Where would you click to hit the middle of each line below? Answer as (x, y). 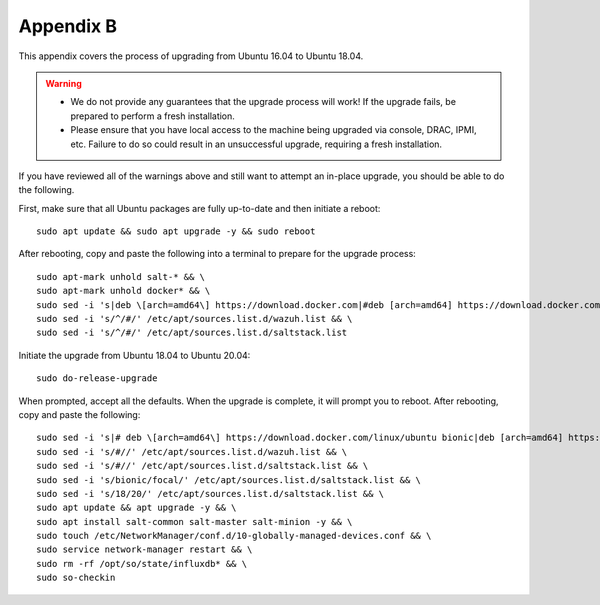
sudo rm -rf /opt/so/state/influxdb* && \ (142, 563)
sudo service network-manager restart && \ (144, 549)
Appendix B (67, 26)
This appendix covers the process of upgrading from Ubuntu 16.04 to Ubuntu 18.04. (191, 56)
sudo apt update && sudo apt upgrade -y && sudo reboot (176, 231)
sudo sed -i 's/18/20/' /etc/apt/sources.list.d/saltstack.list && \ (210, 493)
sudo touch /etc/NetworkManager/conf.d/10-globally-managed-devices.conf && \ (234, 536)
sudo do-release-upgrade (97, 378)
